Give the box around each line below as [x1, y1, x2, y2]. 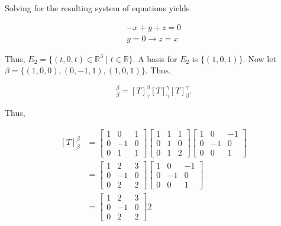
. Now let [243, 52, 276, 64]
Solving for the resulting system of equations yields [5, 2, 190, 14]
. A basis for [133, 52, 177, 64]
